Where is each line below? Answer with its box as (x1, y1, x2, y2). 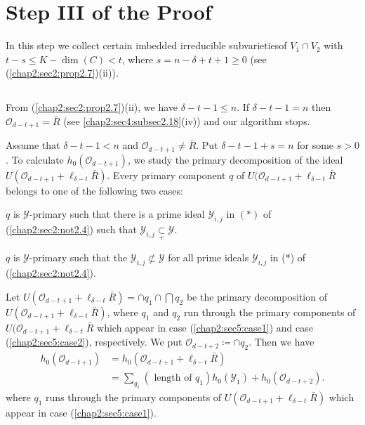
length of (154, 373, 192, 384)
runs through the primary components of (46, 389, 222, 404)
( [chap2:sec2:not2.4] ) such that (6, 222, 137, 237)
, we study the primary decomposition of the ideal (128, 152, 343, 166)
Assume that (6, 138, 60, 152)
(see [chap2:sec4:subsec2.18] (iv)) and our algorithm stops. (63, 113, 310, 128)
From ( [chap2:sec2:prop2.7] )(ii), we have (6, 100, 178, 115)
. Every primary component (107, 167, 226, 182)
